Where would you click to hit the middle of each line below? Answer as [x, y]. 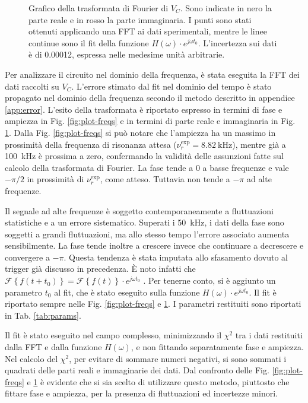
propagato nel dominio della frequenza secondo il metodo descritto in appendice [150, 98]
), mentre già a [259, 144]
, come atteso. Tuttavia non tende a [165, 179]
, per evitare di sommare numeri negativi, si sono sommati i [178, 358]
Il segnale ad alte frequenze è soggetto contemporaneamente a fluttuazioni [139, 210]
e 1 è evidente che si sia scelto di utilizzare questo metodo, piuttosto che [158, 381]
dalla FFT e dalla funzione [53, 347]
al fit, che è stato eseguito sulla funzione [127, 292]
